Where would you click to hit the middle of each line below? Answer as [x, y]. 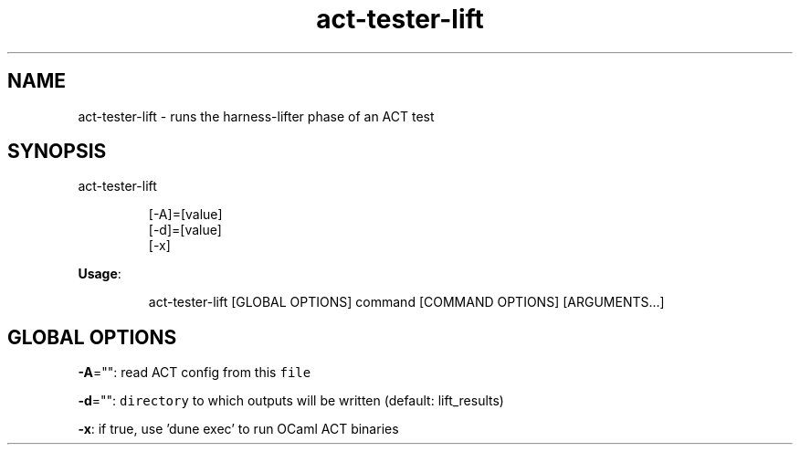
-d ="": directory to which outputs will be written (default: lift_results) [291, 401]
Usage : [100, 274]
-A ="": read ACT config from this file [195, 373]
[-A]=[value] [185, 215]
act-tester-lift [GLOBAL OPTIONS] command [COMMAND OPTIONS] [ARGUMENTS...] [406, 302]
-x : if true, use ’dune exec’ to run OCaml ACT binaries [238, 429]
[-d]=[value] [185, 230]
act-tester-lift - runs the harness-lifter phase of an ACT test [256, 116]
